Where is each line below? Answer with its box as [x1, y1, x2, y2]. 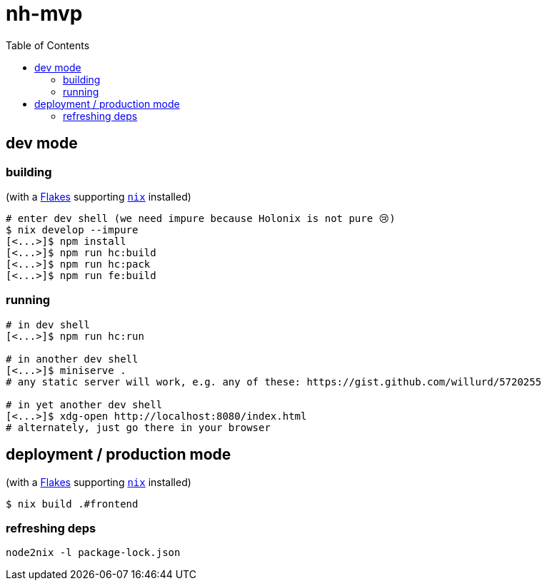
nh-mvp [6, 1, 83, 26]
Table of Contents [6, 39, 90, 51]
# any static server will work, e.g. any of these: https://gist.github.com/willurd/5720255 [6, 375, 542, 388]
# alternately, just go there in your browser [6, 421, 271, 433]
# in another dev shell [6, 353, 139, 365]
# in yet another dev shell [6, 398, 163, 410]
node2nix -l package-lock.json [6, 547, 181, 559]
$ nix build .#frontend [6, 497, 139, 510]
